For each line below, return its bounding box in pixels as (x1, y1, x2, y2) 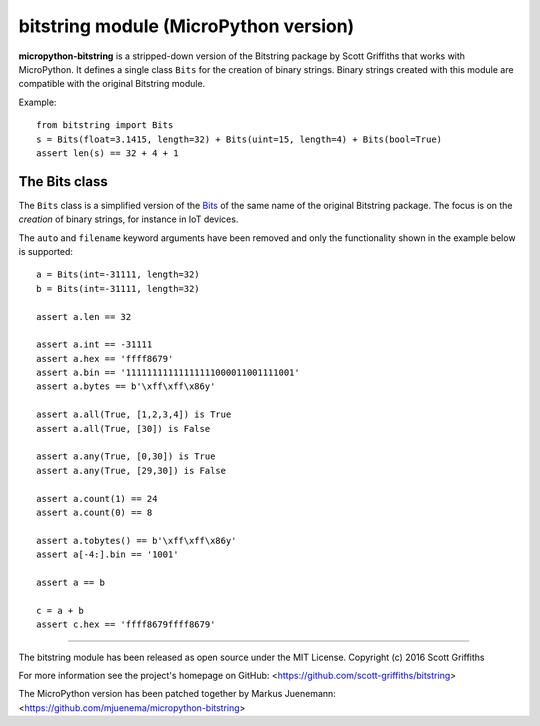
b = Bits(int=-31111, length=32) (36, 283, 200, 294)
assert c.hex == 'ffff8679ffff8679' (36, 619, 216, 630)
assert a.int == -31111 (36, 339, 153, 350)
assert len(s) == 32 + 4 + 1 (36, 147, 179, 159)
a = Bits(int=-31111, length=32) (36, 269, 200, 280)
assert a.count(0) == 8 (36, 507, 153, 518)
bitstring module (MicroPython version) (18, 15, 355, 37)
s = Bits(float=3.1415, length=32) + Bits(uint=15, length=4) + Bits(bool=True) (36, 133, 443, 145)
